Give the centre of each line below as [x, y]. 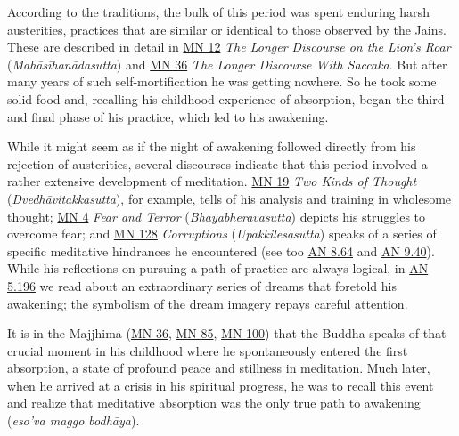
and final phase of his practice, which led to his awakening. [168, 116]
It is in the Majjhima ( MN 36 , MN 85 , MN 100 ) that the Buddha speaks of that [227, 333]
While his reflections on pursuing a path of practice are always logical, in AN [218, 268]
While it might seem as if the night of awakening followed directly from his [212, 146]
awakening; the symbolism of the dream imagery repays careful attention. [208, 303]
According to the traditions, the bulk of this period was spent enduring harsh [218, 12]
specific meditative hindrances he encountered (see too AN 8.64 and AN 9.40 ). [221, 250]
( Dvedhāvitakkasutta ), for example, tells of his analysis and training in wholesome [229, 198]
